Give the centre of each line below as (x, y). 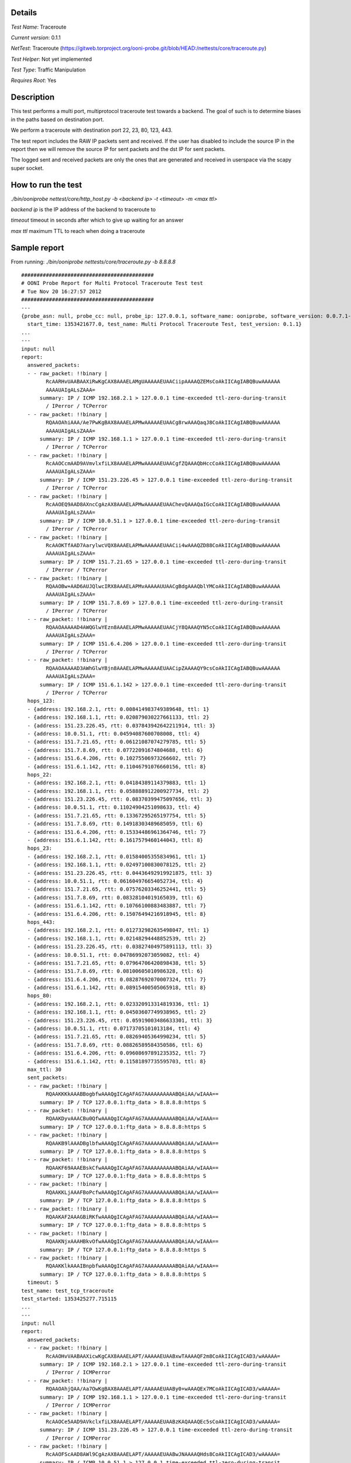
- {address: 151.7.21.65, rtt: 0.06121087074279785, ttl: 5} (117, 742)
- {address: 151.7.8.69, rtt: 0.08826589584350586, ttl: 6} (115, 1045)
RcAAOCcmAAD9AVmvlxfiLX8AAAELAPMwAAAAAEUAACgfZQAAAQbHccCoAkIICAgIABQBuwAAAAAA (163, 463)
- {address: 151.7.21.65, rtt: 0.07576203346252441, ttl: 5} (117, 889)
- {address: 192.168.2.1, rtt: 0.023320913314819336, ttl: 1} (118, 1004)
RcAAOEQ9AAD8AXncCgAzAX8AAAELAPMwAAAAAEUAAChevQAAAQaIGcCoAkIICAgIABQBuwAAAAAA (163, 504)
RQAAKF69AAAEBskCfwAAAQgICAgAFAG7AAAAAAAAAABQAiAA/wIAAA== (132, 1168)
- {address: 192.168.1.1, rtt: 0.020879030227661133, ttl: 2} (118, 717)
